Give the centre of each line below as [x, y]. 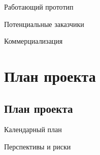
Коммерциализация [34, 41]
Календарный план [33, 129]
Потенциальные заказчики [44, 24]
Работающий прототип [39, 7]
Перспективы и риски [38, 146]
